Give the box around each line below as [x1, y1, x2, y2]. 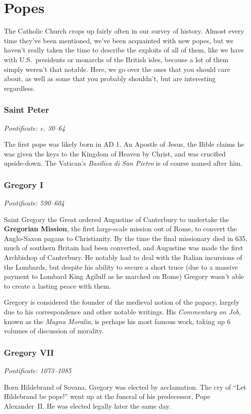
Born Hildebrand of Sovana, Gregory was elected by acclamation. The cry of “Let [4, 381, 247, 392]
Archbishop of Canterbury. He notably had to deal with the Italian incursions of [4, 252, 242, 262]
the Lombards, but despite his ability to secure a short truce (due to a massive [4, 261, 238, 272]
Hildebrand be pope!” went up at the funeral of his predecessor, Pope [4, 391, 210, 401]
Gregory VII [4, 346, 54, 358]
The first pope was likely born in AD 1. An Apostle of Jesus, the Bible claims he [4, 139, 244, 149]
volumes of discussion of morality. [4, 326, 104, 336]
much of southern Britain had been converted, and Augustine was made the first [4, 242, 243, 253]
